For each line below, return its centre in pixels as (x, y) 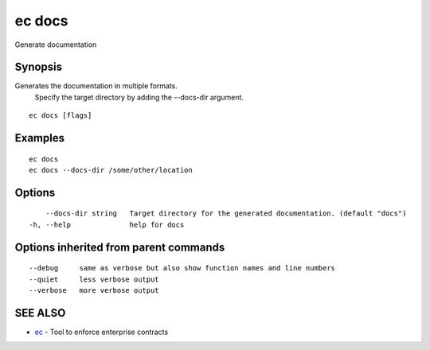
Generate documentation (56, 45)
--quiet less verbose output (94, 279)
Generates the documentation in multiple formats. (96, 86)
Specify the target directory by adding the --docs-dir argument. (139, 97)
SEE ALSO (40, 313)
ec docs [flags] (61, 116)
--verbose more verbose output (94, 291)
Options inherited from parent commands (120, 247)
